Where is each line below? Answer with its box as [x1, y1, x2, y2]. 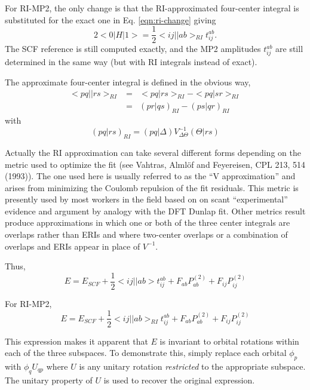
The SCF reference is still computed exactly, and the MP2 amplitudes [5, 42, 261, 55]
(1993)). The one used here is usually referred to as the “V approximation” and [5, 170, 296, 182]
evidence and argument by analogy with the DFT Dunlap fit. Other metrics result [5, 204, 306, 217]
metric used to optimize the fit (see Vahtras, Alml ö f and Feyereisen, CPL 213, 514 [5, 158, 306, 170]
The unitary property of [5, 373, 93, 386]
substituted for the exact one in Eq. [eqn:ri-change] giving [5, 13, 216, 26]
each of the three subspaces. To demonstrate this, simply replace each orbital [5, 346, 287, 359]
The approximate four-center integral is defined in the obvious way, [5, 75, 251, 88]
